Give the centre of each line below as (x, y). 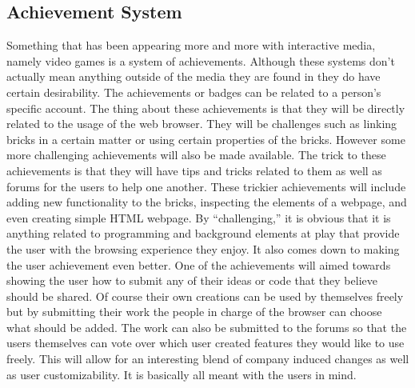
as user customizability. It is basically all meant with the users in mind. (182, 374)
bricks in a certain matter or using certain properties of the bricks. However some (206, 139)
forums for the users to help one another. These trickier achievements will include (206, 186)
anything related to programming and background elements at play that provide (203, 233)
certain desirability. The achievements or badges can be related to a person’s (194, 92)
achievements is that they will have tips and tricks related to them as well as (194, 170)
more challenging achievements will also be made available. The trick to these (196, 155)
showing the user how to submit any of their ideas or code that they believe (192, 280)
